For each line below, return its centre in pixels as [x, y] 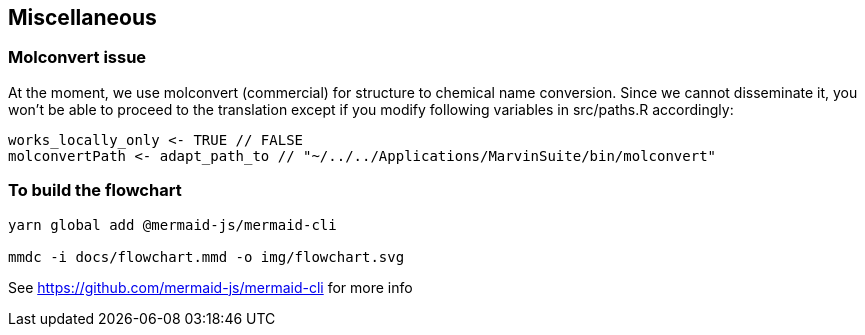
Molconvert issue [77, 57]
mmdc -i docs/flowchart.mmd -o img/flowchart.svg [206, 256]
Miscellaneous [82, 17]
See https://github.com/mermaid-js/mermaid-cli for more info [210, 287]
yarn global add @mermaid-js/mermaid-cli [172, 224]
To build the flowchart [95, 190]
